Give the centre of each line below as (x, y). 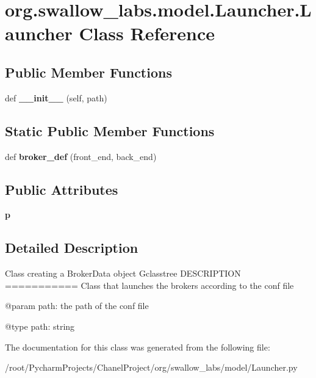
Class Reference (147, 33)
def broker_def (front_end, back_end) (81, 156)
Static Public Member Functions (110, 130)
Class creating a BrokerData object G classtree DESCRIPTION (123, 273)
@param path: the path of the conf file (77, 306)
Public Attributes (62, 189)
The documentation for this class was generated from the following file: (138, 347)
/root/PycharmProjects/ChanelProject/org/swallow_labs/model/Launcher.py (151, 367)
